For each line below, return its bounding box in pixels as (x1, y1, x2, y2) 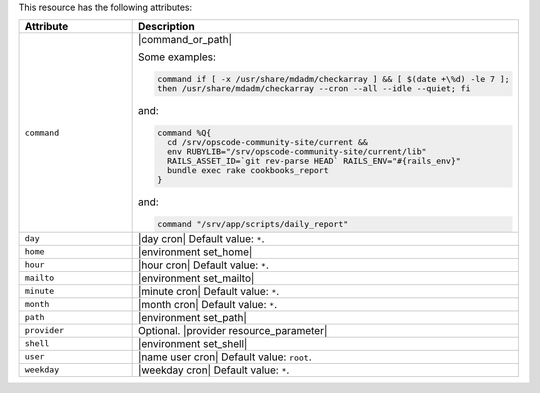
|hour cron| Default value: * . (137, 258, 270, 272)
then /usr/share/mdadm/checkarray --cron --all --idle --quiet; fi (156, 83, 471, 94)
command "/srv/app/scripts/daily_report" (156, 218, 349, 229)
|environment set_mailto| (137, 271, 255, 285)
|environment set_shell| (137, 336, 248, 350)
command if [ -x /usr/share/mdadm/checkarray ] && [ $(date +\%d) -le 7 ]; (156, 74, 510, 85)
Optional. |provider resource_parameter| (137, 323, 328, 337)
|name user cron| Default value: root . (137, 350, 312, 364)
